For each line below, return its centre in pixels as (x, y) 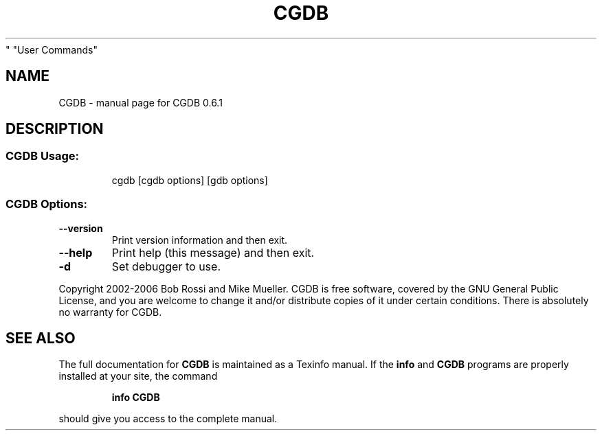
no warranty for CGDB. (110, 312)
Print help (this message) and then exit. (213, 252)
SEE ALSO (41, 338)
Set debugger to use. (166, 266)
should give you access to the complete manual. (168, 419)
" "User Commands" (52, 49)
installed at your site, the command (138, 376)
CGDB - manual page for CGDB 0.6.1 (141, 102)
